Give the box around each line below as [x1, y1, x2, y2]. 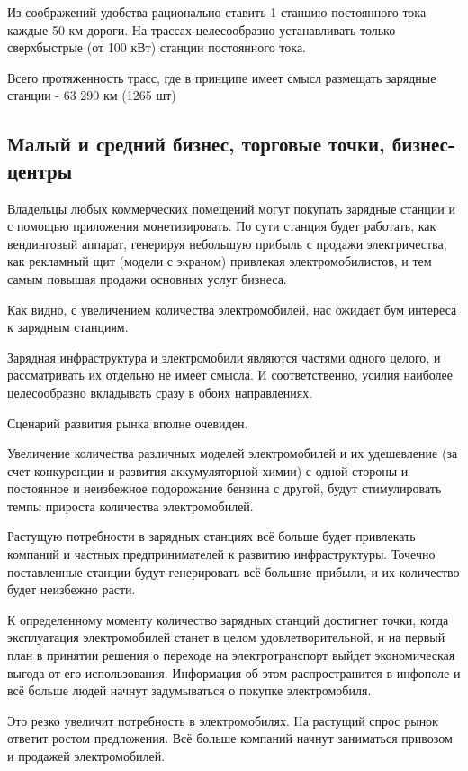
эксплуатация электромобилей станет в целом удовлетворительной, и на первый [7, 628, 445, 647]
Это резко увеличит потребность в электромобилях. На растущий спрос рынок [7, 711, 438, 730]
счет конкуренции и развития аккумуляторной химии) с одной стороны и [7, 461, 409, 480]
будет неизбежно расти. [7, 580, 136, 599]
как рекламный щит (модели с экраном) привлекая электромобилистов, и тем [7, 252, 432, 271]
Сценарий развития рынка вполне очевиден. [7, 413, 248, 432]
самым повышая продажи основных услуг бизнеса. [7, 269, 287, 288]
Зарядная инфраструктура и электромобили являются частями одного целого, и [7, 347, 441, 366]
